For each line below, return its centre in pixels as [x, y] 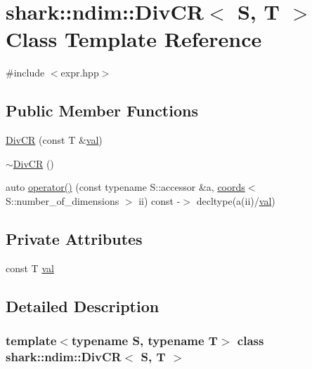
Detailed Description [83, 306]
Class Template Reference [134, 39]
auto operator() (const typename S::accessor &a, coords [125, 187]
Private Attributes [74, 238]
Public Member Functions [102, 110]
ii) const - [160, 200]
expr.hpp [80, 73]
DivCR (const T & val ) [54, 140]
